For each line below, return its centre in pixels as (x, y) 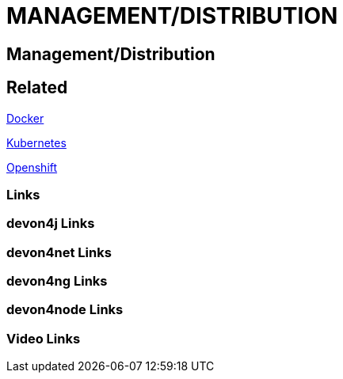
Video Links (44, 338)
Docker (25, 118)
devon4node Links (65, 310)
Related (37, 88)
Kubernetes (36, 142)
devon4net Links (59, 252)
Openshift (32, 167)
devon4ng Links (57, 281)
